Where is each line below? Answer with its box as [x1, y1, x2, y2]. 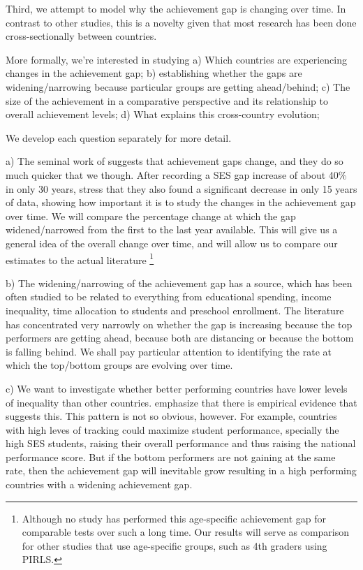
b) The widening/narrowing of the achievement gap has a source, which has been [6, 275, 353, 290]
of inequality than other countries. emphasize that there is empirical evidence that [6, 395, 357, 409]
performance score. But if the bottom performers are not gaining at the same [6, 449, 336, 464]
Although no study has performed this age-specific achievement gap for [22, 511, 326, 525]
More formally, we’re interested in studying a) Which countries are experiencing [6, 52, 347, 66]
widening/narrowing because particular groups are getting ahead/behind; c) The [6, 79, 350, 94]
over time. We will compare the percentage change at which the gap [6, 208, 296, 223]
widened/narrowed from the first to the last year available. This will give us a [6, 222, 338, 237]
